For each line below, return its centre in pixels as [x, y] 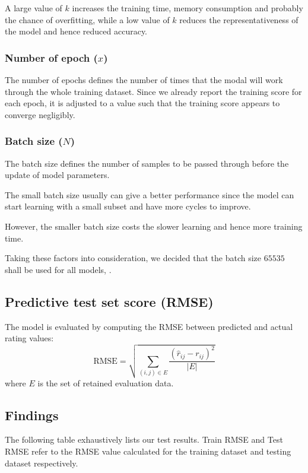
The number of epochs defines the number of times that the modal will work [144, 80]
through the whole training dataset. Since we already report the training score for [153, 91]
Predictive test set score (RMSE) [109, 301]
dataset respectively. [42, 463]
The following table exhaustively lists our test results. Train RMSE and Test [144, 439]
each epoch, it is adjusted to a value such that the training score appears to [142, 103]
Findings [32, 415]
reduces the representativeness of [239, 19]
